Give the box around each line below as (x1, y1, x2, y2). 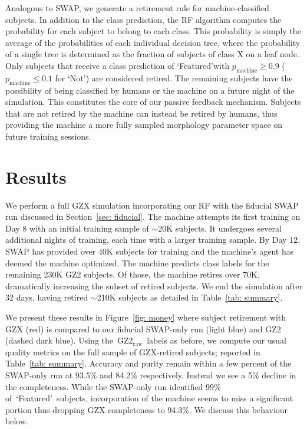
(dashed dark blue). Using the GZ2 (5, 334, 133, 346)
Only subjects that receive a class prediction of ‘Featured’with (5, 59, 230, 71)
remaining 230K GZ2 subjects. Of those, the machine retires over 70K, (5, 268, 260, 280)
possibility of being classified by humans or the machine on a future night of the (5, 84, 295, 96)
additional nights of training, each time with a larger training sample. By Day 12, (5, 233, 301, 246)
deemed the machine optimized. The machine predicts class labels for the (5, 256, 269, 269)
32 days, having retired (5, 291, 88, 303)
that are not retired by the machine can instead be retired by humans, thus (5, 107, 278, 119)
